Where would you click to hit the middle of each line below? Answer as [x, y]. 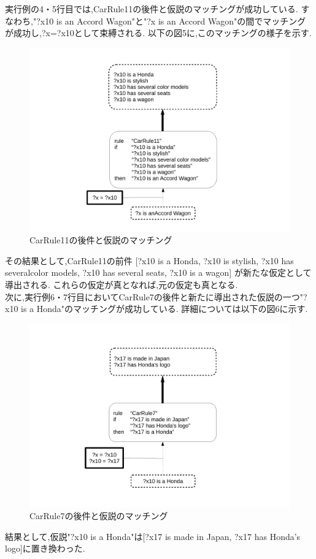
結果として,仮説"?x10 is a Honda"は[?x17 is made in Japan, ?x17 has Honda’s [153, 536]
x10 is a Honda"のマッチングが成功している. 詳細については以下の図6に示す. [156, 309]
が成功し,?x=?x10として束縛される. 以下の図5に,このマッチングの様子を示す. [158, 33]
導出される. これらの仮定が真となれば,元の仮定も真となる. [121, 284]
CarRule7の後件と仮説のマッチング [99, 516]
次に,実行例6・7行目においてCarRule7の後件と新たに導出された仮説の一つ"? [156, 296]
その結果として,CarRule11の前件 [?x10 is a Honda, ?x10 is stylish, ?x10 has [149, 260]
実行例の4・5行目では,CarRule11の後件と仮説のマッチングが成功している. [152, 9]
